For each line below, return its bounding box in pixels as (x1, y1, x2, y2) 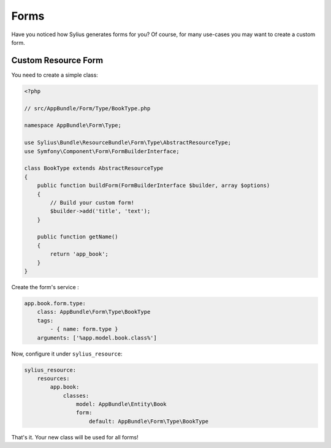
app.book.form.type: (24, 300, 86, 306)
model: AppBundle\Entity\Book (75, 401, 167, 408)
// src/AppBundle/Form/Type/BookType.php (24, 105, 151, 112)
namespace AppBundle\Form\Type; (24, 122, 122, 129)
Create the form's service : (11, 284, 79, 291)
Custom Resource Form (11, 55, 104, 66)
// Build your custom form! (50, 199, 135, 206)
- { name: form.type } (50, 325, 119, 333)
